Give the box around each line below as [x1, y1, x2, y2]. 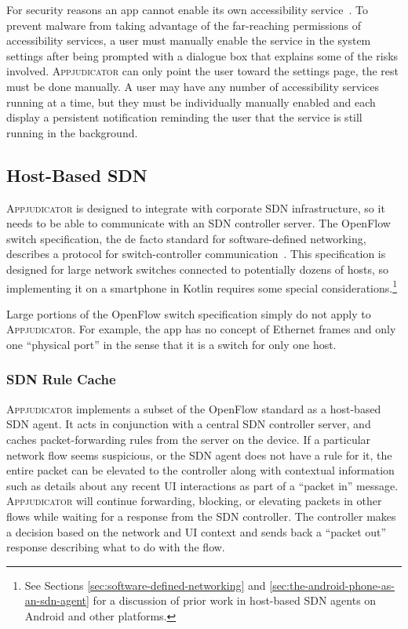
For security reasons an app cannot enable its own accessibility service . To [6, 2, 368, 17]
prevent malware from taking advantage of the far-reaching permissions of [6, 16, 361, 33]
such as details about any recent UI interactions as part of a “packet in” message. [6, 477, 399, 493]
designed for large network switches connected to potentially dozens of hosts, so [6, 260, 389, 277]
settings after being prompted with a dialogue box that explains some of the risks [6, 47, 399, 64]
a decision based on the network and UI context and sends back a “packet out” [6, 523, 387, 540]
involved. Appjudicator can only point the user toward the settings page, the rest [6, 63, 399, 79]
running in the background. [6, 124, 138, 140]
